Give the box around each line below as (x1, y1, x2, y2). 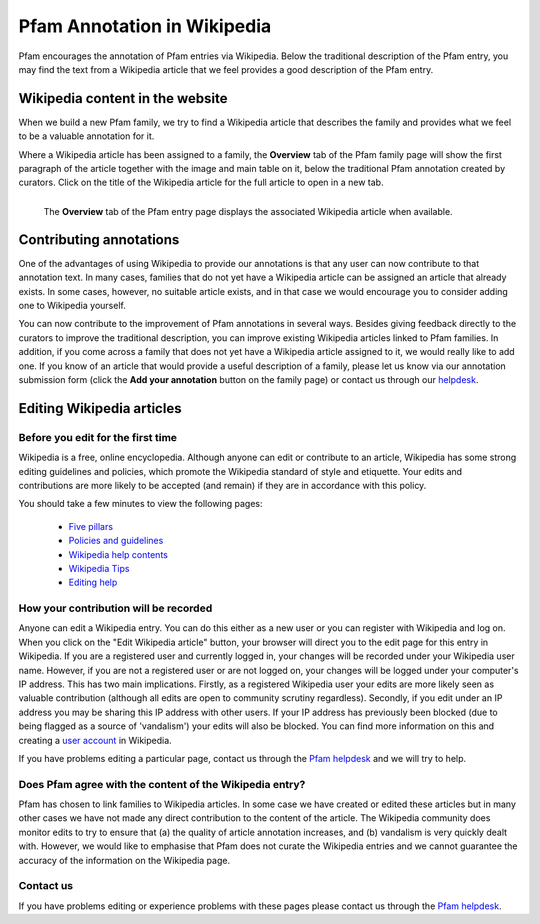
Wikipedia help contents (68, 548, 169, 560)
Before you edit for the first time (18, 430, 178, 444)
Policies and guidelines (68, 535, 164, 547)
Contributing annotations (18, 231, 180, 248)
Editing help (68, 576, 118, 589)
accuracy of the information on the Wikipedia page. (18, 854, 230, 866)
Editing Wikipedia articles (18, 400, 182, 417)
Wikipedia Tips (68, 562, 130, 574)
